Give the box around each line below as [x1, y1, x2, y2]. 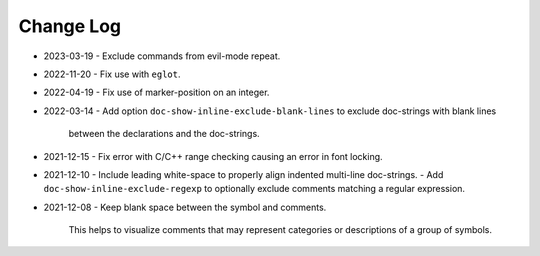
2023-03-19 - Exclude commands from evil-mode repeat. [43, 50, 281, 62]
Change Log [18, 15, 122, 37]
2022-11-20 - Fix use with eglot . [43, 68, 181, 80]
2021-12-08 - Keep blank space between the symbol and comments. [43, 201, 327, 213]
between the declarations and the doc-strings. [68, 128, 260, 140]
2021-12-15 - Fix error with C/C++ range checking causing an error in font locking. [43, 150, 384, 162]
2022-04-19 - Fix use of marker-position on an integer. [43, 86, 270, 99]
